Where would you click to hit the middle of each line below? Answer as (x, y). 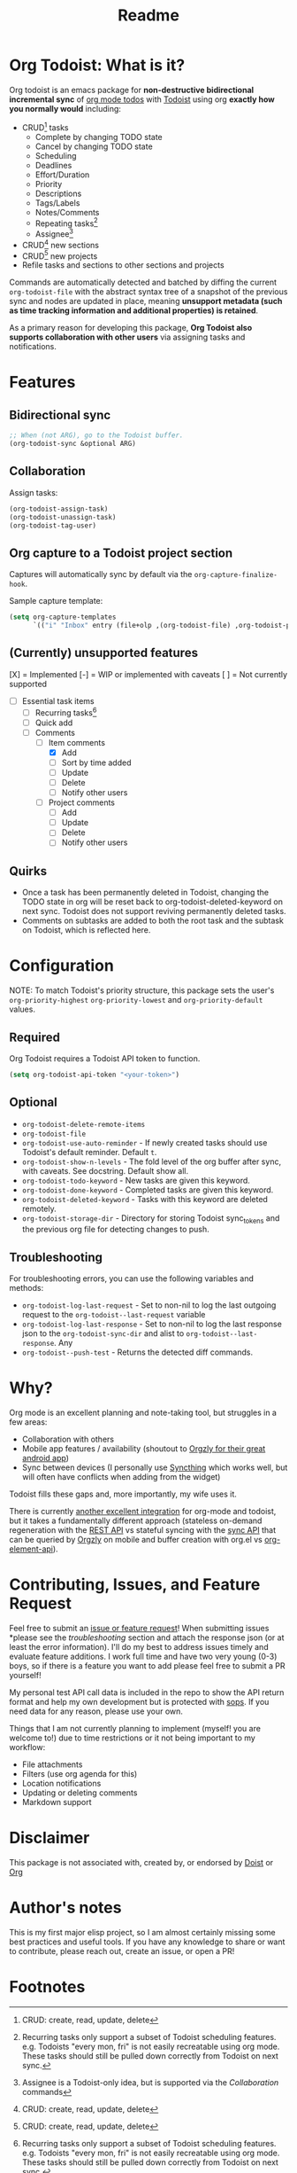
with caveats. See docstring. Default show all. (105, 1170)
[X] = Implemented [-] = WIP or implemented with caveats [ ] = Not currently (148, 674)
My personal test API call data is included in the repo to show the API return (147, 1692)
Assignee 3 (54, 233)
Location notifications (61, 1784)
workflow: (27, 1747)
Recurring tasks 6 (66, 712)
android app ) (45, 1458)
